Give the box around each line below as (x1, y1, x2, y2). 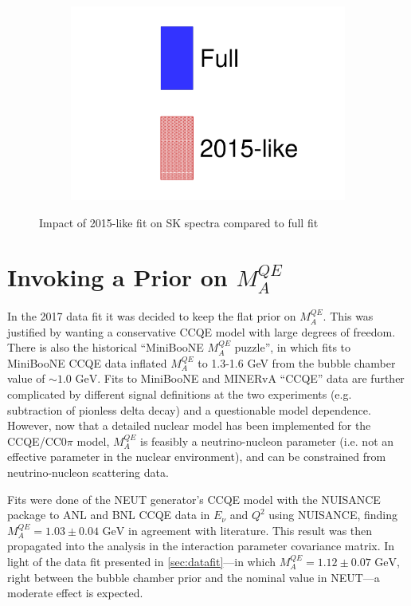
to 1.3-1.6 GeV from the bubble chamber (198, 354, 396, 371)
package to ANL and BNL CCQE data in (7, 506, 210, 523)
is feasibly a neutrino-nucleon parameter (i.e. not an (140, 432, 394, 449)
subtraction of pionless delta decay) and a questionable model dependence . (7, 401, 371, 418)
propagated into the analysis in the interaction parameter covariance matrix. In (7, 537, 395, 554)
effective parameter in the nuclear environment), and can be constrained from (7, 448, 386, 465)
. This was (323, 308, 374, 325)
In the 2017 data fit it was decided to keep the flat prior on (7, 308, 296, 325)
